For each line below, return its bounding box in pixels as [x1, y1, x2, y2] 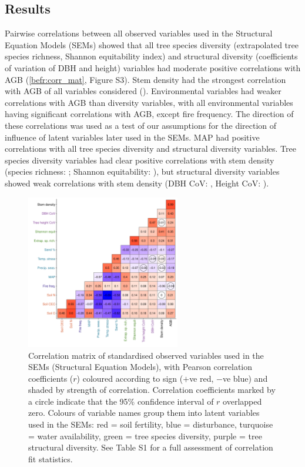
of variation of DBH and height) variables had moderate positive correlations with [5, 61, 301, 74]
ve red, [189, 372, 214, 384]
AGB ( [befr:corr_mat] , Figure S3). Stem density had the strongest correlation [5, 73, 286, 85]
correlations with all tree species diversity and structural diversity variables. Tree [5, 142, 296, 155]
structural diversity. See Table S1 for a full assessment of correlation [28, 441, 273, 453]
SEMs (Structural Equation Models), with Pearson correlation [28, 361, 253, 373]
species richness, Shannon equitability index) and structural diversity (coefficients [5, 50, 298, 62]
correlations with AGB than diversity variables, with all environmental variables [5, 96, 293, 108]
